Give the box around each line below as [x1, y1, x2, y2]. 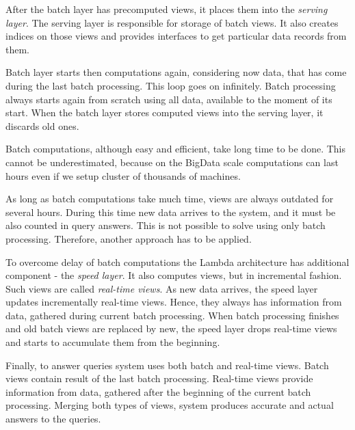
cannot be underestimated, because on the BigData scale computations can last [5, 154, 339, 169]
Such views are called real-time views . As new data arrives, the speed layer [5, 281, 318, 295]
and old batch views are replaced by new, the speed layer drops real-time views [5, 321, 337, 336]
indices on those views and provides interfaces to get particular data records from [5, 29, 347, 43]
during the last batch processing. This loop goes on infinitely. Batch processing [5, 78, 336, 92]
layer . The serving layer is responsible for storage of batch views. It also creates [5, 15, 339, 29]
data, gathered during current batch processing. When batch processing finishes [5, 308, 339, 322]
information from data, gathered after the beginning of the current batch [5, 384, 311, 399]
